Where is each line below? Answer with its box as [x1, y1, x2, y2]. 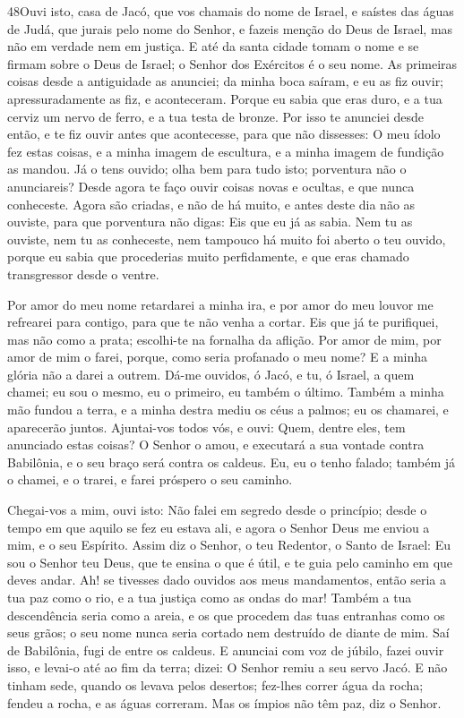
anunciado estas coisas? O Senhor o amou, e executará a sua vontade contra [7, 435, 425, 454]
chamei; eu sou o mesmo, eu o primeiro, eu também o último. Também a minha [7, 382, 444, 401]
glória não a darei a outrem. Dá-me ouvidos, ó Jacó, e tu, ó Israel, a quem [7, 364, 415, 383]
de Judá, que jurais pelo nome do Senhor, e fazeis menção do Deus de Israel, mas [7, 19, 453, 38]
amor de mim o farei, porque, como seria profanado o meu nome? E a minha [7, 347, 428, 366]
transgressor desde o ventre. [7, 264, 159, 283]
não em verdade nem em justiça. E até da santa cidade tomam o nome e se [7, 37, 419, 56]
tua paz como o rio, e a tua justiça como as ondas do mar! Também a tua [7, 588, 412, 606]
